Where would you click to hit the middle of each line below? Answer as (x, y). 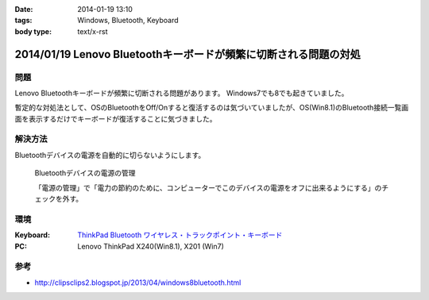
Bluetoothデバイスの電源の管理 (85, 173)
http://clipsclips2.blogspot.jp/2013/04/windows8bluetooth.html (138, 283)
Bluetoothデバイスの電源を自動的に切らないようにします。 (110, 155)
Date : (24, 9)
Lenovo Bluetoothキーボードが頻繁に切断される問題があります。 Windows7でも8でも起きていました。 (182, 93)
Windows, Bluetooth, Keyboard (128, 21)
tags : (23, 21)
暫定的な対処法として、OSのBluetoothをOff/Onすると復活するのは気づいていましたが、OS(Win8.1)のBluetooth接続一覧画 (212, 108)
